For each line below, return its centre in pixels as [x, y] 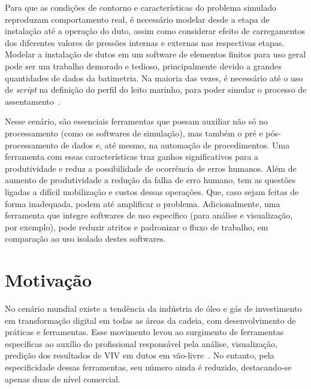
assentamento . [33, 101]
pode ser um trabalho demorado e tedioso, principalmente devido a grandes [143, 66]
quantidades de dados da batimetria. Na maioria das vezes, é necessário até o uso [154, 78]
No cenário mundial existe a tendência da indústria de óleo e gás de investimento [153, 308]
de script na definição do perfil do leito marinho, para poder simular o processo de [156, 89]
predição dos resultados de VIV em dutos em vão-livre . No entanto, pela [140, 355]
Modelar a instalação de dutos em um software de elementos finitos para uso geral [155, 54]
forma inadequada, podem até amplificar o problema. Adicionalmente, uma [143, 203]
